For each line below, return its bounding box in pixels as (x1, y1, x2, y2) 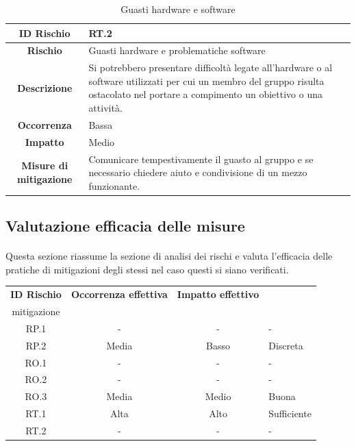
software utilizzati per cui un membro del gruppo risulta (88, 73, 325, 88)
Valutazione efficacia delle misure (5, 215, 245, 236)
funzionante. (88, 178, 140, 193)
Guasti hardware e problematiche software (88, 43, 266, 58)
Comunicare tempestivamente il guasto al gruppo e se (88, 151, 314, 166)
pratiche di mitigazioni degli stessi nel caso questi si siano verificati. (5, 262, 289, 276)
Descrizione (17, 80, 73, 95)
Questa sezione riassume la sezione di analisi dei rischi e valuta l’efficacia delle (5, 249, 333, 263)
